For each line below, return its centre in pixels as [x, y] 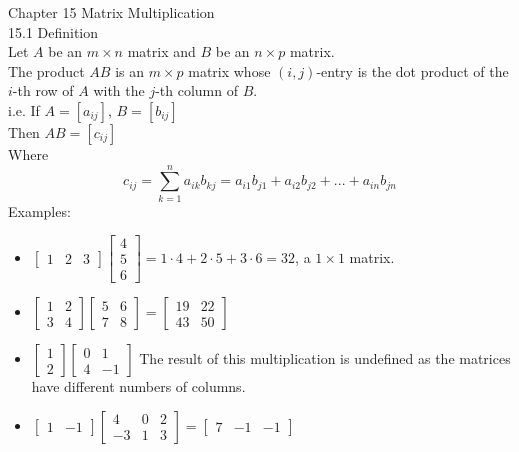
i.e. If [24, 109]
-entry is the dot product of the [412, 70]
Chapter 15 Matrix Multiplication [111, 12]
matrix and [161, 51]
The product [46, 70]
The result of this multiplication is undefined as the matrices [325, 358]
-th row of [43, 90]
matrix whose [229, 70]
